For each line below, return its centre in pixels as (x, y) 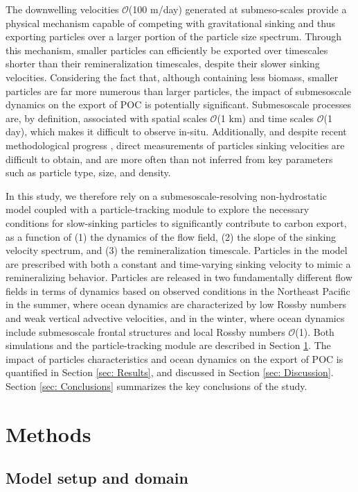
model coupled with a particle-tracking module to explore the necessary (158, 209)
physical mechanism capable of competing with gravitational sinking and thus (170, 23)
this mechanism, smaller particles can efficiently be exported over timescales (167, 50)
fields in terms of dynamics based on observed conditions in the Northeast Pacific (178, 290)
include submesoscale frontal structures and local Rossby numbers (145, 331)
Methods (48, 433)
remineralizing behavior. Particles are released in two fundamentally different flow (179, 277)
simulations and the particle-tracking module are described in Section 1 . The (168, 345)
